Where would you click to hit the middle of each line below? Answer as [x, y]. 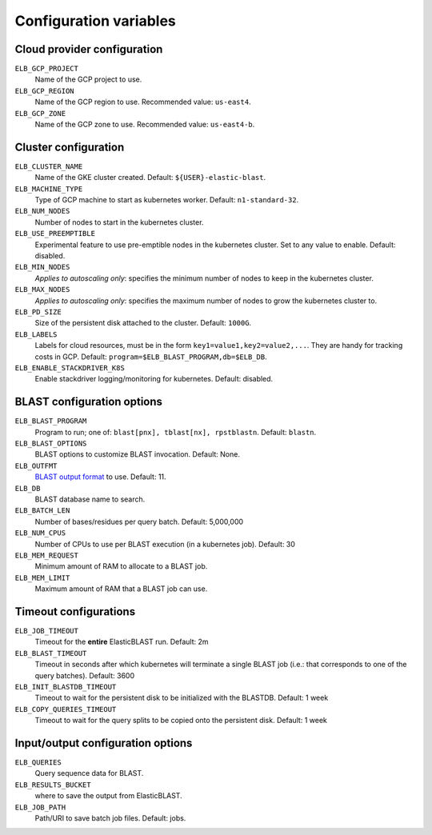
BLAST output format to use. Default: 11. [101, 477]
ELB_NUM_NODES [42, 211]
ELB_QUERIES [38, 763]
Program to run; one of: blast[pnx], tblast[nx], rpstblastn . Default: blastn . [176, 432]
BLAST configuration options [89, 402]
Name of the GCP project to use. [88, 79]
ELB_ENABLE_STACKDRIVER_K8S [70, 368]
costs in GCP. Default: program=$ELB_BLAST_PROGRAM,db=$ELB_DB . [151, 357]
